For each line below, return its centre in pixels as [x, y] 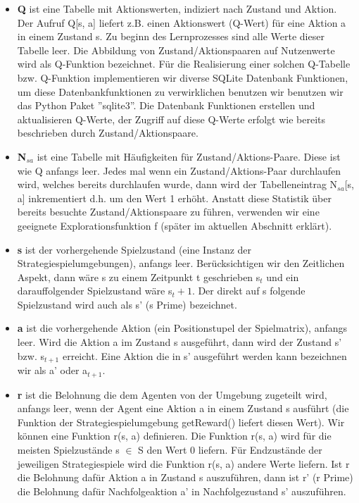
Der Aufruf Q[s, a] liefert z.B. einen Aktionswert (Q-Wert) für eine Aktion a [182, 22]
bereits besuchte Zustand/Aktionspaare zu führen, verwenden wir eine [168, 212]
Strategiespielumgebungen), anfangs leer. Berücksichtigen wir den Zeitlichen [181, 263]
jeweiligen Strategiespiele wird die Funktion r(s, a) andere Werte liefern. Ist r [183, 463]
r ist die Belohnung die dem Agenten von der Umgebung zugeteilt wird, [172, 394]
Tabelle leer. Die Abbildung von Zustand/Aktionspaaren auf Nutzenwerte [176, 50]
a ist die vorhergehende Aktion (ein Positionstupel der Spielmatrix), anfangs [182, 328]
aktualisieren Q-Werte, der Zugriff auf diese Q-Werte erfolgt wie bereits [171, 119]
